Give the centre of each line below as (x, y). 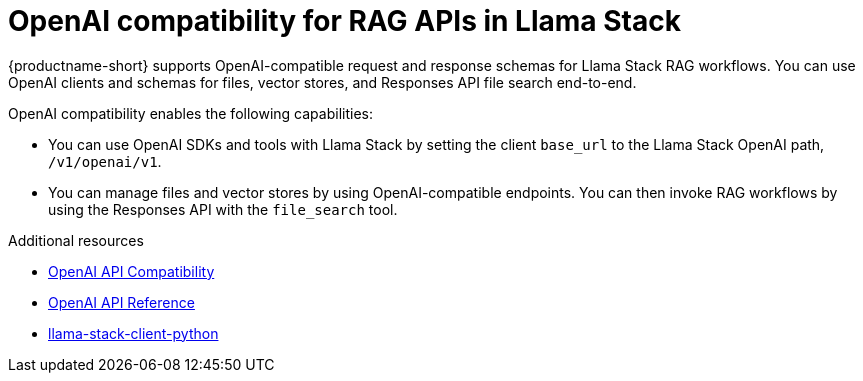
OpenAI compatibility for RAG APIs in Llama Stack (344, 21)
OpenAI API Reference (121, 302)
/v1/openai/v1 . (105, 161)
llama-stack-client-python (133, 333)
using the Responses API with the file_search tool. (223, 209)
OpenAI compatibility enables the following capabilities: (190, 113)
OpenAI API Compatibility (131, 271)
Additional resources (76, 240)
